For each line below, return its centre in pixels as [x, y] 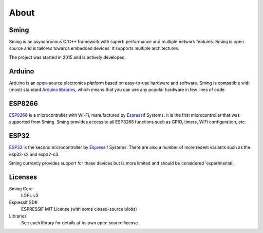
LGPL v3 [30, 196]
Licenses [23, 177]
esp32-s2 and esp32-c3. [34, 154]
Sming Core [21, 189]
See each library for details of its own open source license [80, 223]
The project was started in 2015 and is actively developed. [67, 57]
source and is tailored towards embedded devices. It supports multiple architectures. [94, 48]
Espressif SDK [23, 202]
